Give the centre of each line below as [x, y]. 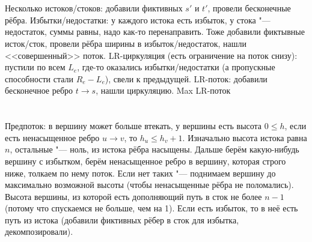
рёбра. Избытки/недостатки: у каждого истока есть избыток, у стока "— [138, 20]
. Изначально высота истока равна [245, 137]
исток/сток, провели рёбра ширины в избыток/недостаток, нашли [126, 43]
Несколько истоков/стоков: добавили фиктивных [94, 8]
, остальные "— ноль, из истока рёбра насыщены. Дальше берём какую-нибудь [154, 149]
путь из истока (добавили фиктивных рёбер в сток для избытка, [122, 219]
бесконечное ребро [39, 90]
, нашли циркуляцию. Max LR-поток [163, 90]
